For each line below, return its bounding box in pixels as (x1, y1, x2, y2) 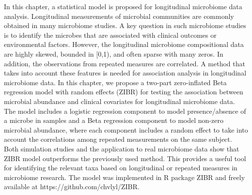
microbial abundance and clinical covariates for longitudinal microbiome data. (4, 96, 235, 106)
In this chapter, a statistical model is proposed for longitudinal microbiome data (4, 1, 242, 11)
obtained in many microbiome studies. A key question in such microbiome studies (4, 20, 246, 30)
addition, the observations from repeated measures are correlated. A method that (4, 58, 245, 68)
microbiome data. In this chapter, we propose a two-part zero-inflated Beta (4, 77, 227, 87)
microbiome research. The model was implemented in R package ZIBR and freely (4, 172, 245, 182)
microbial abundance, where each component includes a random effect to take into (4, 124, 248, 135)
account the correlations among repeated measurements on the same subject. (4, 134, 232, 144)
